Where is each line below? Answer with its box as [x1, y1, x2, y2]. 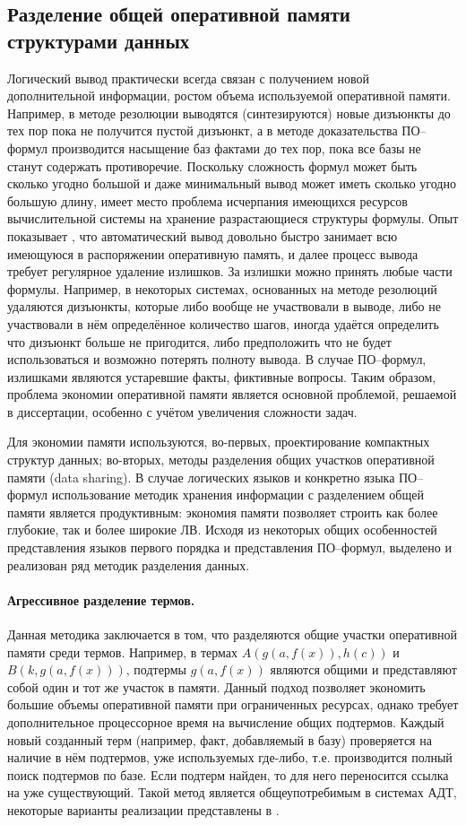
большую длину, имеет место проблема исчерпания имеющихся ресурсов [7, 191, 408, 210]
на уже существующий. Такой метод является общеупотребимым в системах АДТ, [7, 783, 457, 802]
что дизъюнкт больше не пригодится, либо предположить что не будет [7, 332, 392, 351]
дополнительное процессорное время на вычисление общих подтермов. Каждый [7, 712, 444, 731]
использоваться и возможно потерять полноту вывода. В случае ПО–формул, [7, 350, 427, 369]
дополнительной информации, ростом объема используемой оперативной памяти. [7, 86, 451, 105]
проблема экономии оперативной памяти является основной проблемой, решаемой [7, 385, 457, 404]
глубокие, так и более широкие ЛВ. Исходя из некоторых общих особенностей [7, 520, 437, 539]
